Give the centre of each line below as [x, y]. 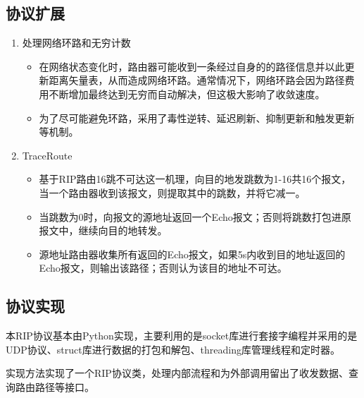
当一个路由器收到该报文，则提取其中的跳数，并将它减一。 [172, 192]
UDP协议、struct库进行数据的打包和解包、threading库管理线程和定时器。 [173, 349]
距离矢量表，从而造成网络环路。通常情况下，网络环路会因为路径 [197, 80]
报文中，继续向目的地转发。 [103, 230]
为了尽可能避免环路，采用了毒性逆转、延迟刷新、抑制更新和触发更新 [197, 117]
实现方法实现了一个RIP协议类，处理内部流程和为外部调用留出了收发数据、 [177, 373]
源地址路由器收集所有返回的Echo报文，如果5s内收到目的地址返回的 [192, 254]
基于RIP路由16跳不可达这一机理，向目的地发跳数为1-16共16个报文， [195, 179]
